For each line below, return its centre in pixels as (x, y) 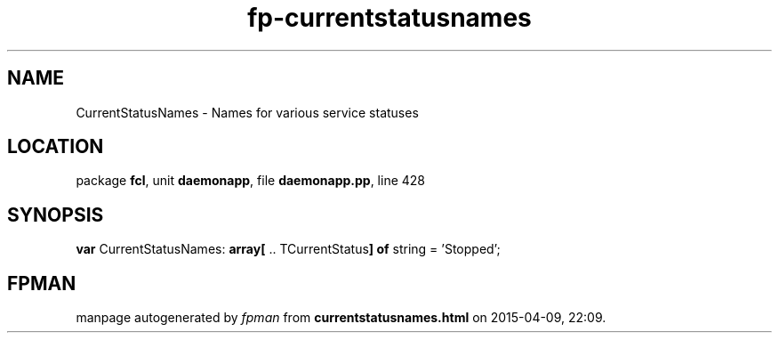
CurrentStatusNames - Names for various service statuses (247, 112)
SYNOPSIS (56, 215)
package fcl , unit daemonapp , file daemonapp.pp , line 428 (251, 181)
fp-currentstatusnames (389, 18)
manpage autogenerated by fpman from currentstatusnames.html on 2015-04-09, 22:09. (341, 318)
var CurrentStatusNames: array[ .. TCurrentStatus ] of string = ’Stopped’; (288, 249)
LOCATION (56, 147)
